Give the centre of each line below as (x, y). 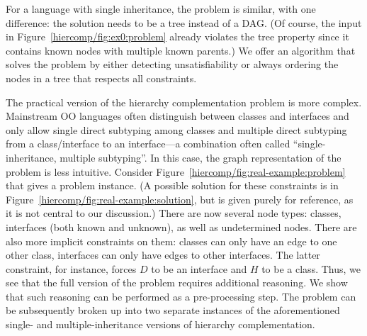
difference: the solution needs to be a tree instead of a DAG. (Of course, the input (184, 22)
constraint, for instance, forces (71, 268)
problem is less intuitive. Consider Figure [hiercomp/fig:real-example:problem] (176, 171)
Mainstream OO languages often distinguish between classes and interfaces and (177, 116)
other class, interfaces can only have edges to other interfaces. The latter (163, 255)
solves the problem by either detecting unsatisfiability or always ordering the (172, 64)
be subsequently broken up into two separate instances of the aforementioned (173, 310)
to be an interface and (199, 268)
